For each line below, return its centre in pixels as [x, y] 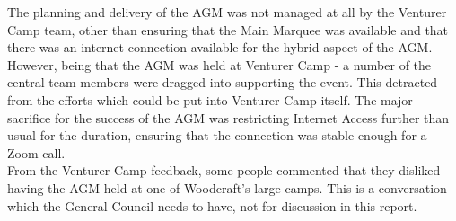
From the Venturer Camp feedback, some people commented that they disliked [224, 170]
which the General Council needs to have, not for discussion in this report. [212, 205]
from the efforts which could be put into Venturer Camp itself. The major [210, 99]
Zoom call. [36, 152]
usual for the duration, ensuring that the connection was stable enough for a [217, 135]
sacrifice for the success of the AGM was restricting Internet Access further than [228, 117]
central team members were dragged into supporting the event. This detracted [223, 82]
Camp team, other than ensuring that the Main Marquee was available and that [228, 29]
